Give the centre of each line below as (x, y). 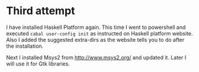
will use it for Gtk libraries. (38, 64)
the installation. (25, 46)
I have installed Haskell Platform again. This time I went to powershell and (96, 27)
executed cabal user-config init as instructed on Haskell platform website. (99, 33)
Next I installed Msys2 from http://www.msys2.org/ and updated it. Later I (96, 57)
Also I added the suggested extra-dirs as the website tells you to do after (95, 40)
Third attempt (41, 11)
